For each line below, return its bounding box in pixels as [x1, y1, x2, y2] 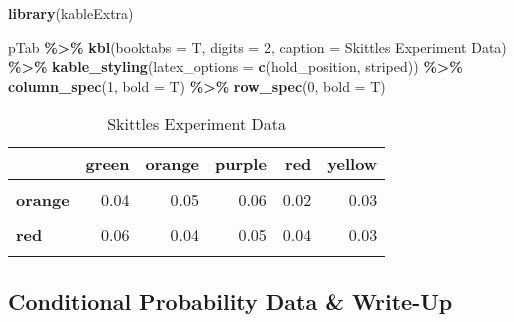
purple [215, 152, 267, 176]
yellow [327, 152, 378, 176]
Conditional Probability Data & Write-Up [8, 285, 453, 316]
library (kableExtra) [8, 3, 134, 23]
